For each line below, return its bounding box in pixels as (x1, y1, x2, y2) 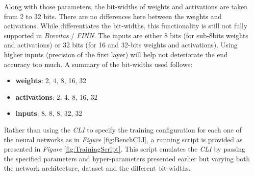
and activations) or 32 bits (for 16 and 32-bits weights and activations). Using (4, 40, 238, 50)
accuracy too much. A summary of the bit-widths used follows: (4, 59, 193, 69)
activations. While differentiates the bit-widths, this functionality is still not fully (4, 21, 248, 31)
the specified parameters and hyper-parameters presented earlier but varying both (4, 153, 250, 163)
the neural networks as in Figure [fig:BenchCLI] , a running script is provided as (4, 134, 243, 144)
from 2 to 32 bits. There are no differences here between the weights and (4, 11, 222, 21)
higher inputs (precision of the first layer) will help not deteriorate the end (4, 49, 228, 59)
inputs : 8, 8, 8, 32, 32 (15, 108, 82, 118)
